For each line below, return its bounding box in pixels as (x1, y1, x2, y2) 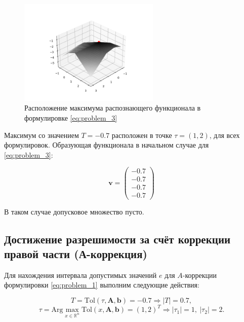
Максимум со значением (4, 129, 79, 140)
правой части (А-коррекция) (4, 245, 147, 261)
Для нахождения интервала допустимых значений (4, 269, 157, 280)
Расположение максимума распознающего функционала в (24, 102, 201, 113)
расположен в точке (111, 129, 172, 140)
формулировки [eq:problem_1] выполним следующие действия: (4, 279, 199, 290)
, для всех (209, 129, 240, 140)
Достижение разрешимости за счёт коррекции (4, 231, 231, 246)
